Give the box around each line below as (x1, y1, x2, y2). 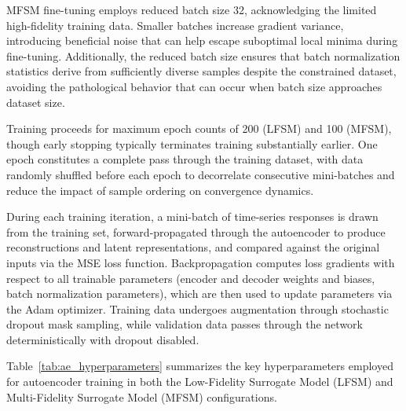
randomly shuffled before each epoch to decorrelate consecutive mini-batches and (6, 166, 395, 182)
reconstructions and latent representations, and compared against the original (6, 239, 380, 255)
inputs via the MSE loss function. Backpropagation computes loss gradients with (6, 254, 395, 270)
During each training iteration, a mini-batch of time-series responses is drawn (6, 208, 379, 225)
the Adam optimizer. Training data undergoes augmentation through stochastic (6, 300, 389, 317)
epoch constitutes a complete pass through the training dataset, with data (6, 151, 364, 167)
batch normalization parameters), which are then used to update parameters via (6, 285, 393, 302)
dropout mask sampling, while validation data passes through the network (6, 316, 363, 332)
